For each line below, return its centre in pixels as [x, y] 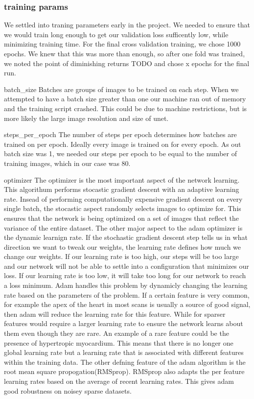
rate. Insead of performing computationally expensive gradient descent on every [123, 199]
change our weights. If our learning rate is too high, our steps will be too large [121, 256]
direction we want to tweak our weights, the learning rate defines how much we [123, 246]
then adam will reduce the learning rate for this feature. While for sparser [115, 314]
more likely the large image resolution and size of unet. [86, 118]
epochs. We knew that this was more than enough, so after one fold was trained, [125, 53]
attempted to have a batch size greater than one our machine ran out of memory [125, 99]
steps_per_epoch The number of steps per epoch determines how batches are [120, 134]
